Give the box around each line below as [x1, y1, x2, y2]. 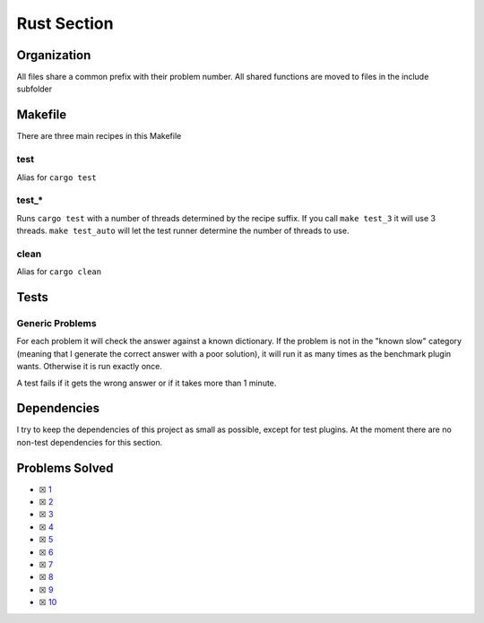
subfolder [16, 83, 53, 94]
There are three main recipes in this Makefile [16, 131, 182, 142]
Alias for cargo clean [16, 266, 102, 277]
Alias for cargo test [16, 171, 98, 183]
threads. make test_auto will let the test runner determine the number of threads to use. [16, 225, 350, 237]
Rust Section [16, 13, 114, 33]
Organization [16, 48, 91, 63]
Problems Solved [16, 460, 114, 475]
